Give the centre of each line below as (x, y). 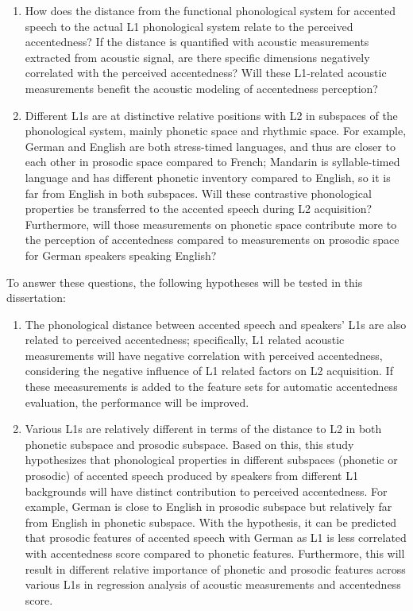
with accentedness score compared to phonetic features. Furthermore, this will (215, 553)
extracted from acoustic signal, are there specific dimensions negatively (197, 57)
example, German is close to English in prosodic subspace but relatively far (208, 507)
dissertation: (36, 298)
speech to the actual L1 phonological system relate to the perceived (189, 26)
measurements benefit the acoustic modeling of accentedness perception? (201, 88)
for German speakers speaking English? (121, 255)
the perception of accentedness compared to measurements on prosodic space (212, 240)
